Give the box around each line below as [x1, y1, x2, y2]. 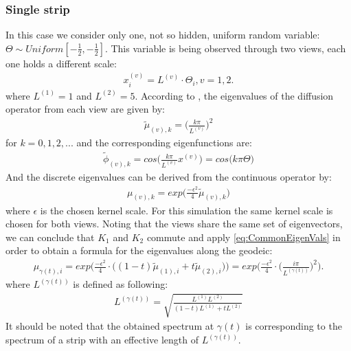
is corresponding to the [245, 319, 342, 333]
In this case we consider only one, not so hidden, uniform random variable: [5, 27, 320, 42]
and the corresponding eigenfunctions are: [76, 135, 252, 150]
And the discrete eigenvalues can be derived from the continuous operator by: [5, 169, 332, 183]
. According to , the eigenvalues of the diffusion [135, 88, 334, 102]
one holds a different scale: [5, 56, 117, 70]
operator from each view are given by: [5, 102, 165, 116]
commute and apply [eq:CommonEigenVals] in [146, 229, 341, 244]
